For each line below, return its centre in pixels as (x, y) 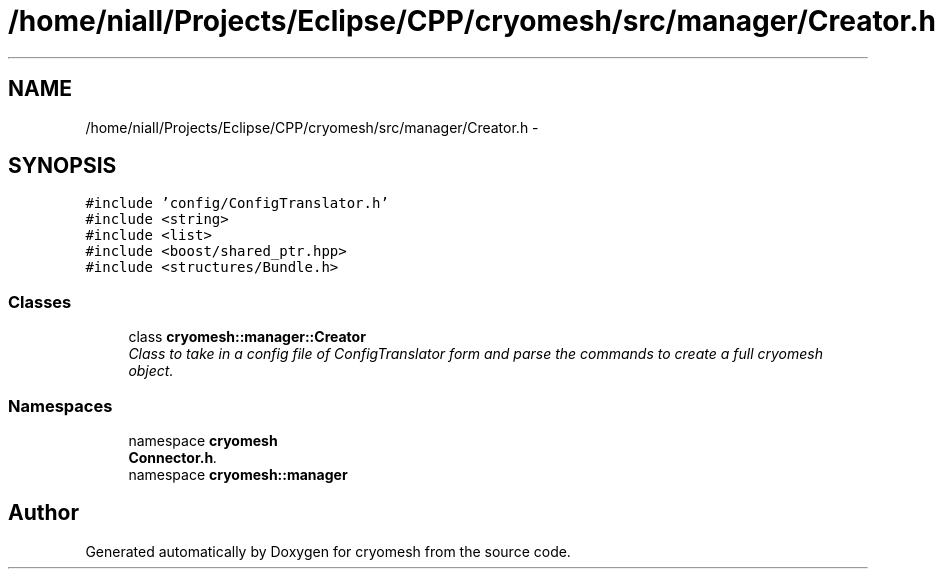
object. (151, 371)
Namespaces (60, 405)
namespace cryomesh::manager (238, 474)
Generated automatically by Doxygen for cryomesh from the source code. (328, 551)
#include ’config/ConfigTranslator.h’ (237, 203)
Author (43, 513)
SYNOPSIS (62, 166)
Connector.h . (173, 457)
